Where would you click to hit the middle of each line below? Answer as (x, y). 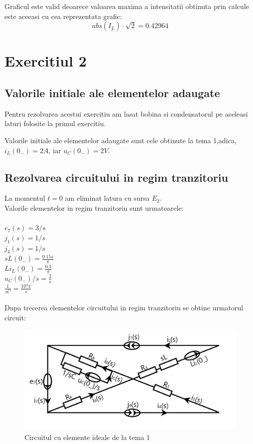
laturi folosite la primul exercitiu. (55, 123)
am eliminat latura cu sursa (107, 198)
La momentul (25, 198)
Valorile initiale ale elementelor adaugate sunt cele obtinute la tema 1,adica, (121, 140)
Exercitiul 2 (46, 61)
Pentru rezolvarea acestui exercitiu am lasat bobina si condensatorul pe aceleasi (126, 113)
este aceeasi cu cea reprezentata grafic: (63, 16)
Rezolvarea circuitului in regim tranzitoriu (117, 177)
